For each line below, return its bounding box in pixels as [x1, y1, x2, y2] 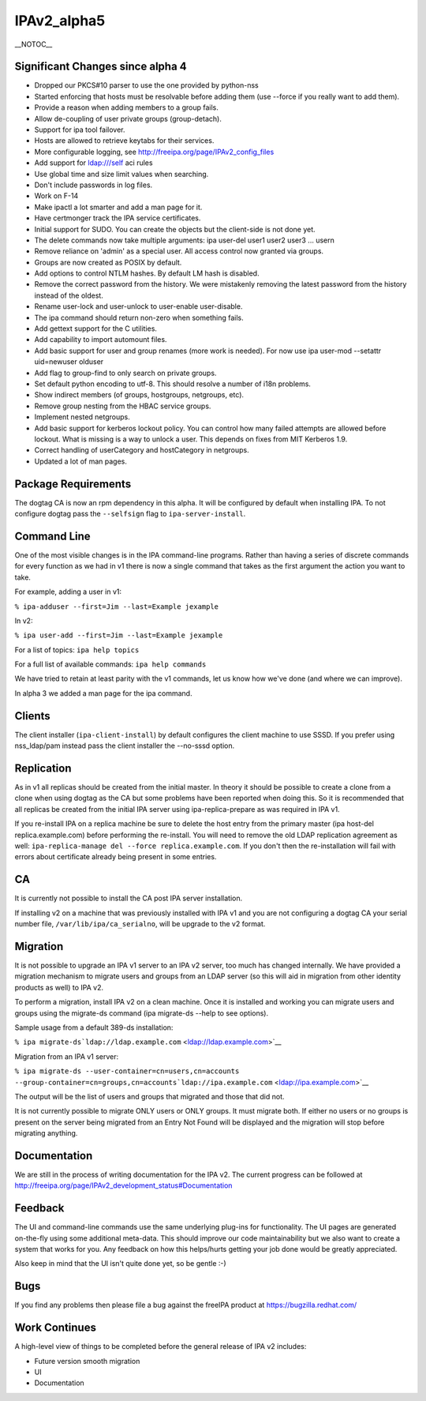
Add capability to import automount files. [34, 335, 167, 344]
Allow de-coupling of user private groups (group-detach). [34, 114, 222, 123]
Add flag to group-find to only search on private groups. [34, 368, 217, 377]
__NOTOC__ [14, 39, 53, 49]
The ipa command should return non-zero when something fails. [34, 313, 244, 322]
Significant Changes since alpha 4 [14, 60, 187, 73]
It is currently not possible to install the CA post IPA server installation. [14, 893, 243, 903]
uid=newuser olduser [34, 357, 104, 366]
